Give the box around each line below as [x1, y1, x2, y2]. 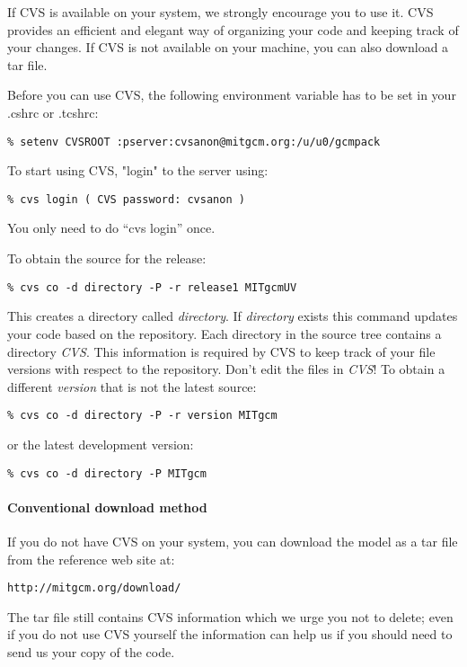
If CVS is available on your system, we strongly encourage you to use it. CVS [7, 3, 434, 21]
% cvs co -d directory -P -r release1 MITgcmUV [7, 280, 297, 294]
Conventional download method [7, 497, 207, 516]
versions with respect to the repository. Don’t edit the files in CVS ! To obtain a [7, 360, 445, 378]
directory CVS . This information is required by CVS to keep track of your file [7, 342, 436, 360]
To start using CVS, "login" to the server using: [7, 161, 269, 180]
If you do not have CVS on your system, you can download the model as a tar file [7, 531, 458, 550]
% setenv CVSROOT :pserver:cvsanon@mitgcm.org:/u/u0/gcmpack [7, 135, 381, 148]
